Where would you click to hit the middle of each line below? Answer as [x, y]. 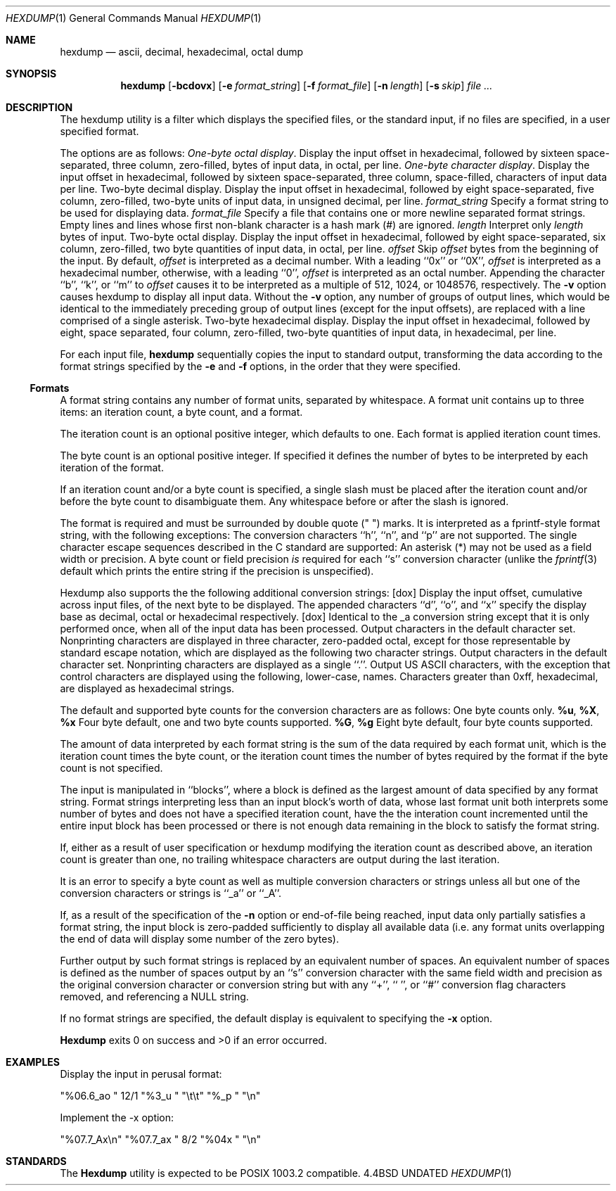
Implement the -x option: [117, 1117]
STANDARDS [36, 1161]
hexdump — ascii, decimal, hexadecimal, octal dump [182, 52]
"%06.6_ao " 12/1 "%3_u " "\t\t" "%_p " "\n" [160, 1096]
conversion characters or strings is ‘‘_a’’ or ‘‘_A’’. [171, 893]
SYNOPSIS [31, 74]
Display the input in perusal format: [141, 1074]
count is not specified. [111, 768]
